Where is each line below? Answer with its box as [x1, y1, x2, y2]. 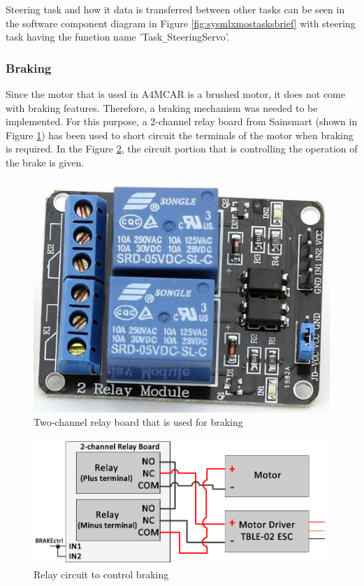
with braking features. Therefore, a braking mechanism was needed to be [6, 100, 318, 115]
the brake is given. [6, 155, 85, 170]
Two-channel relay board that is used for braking [34, 415, 243, 429]
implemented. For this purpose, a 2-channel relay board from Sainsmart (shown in [6, 114, 358, 129]
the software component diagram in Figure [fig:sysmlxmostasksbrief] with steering [6, 15, 356, 30]
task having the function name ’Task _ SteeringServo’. [6, 29, 230, 44]
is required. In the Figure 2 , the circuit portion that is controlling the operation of [6, 141, 358, 156]
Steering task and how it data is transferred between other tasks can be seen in [6, 2, 345, 16]
